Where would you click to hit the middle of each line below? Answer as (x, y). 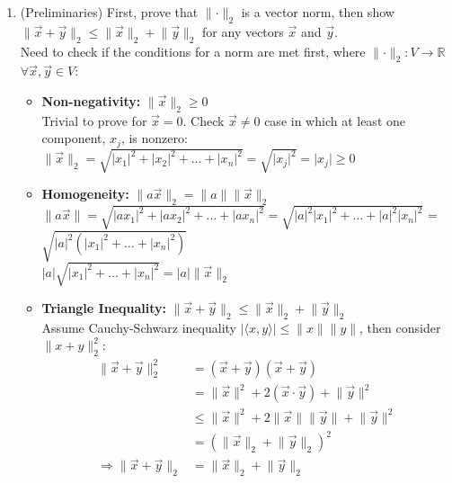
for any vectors (243, 31)
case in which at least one (335, 120)
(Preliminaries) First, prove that (109, 12)
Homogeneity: (85, 194)
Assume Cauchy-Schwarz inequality (139, 327)
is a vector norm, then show (318, 12)
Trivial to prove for (94, 120)
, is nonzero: (154, 138)
